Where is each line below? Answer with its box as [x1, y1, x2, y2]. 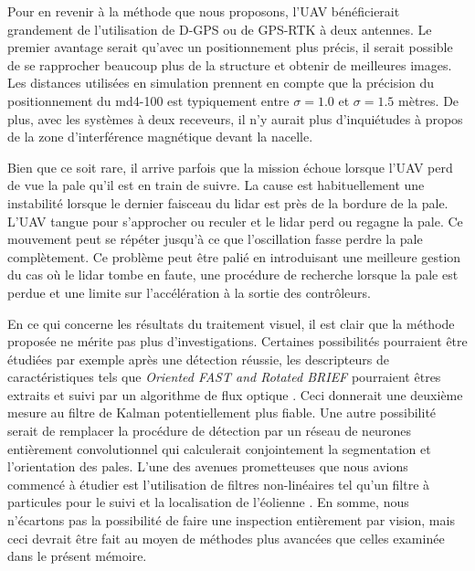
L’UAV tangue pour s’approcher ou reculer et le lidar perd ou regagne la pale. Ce [7, 211, 463, 230]
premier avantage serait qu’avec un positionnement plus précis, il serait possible [7, 37, 453, 57]
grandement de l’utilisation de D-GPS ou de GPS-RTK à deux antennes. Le [7, 19, 432, 38]
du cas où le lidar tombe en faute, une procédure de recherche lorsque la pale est [7, 265, 459, 284]
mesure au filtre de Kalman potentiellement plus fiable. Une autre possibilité [7, 403, 437, 422]
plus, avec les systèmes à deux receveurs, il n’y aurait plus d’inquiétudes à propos [7, 109, 463, 128]
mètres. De [398, 90, 459, 110]
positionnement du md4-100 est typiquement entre [7, 90, 290, 110]
